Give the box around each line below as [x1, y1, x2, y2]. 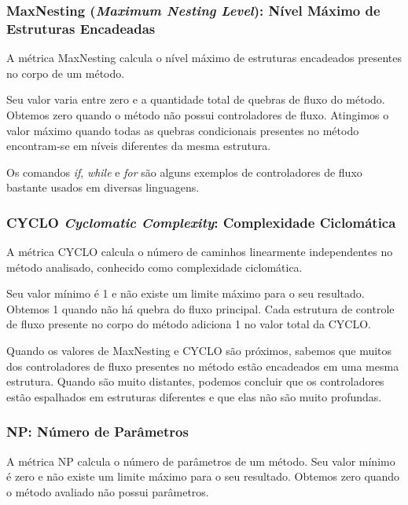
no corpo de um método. [6, 64, 125, 81]
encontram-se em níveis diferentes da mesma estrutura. [6, 137, 271, 154]
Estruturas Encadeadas [6, 18, 156, 38]
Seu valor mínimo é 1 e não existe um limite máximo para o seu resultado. [6, 285, 365, 302]
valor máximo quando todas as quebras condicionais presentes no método [6, 122, 359, 138]
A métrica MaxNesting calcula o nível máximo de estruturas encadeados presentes [6, 49, 402, 66]
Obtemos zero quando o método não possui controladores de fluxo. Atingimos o [6, 106, 389, 123]
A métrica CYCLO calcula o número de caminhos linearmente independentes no [6, 243, 393, 260]
